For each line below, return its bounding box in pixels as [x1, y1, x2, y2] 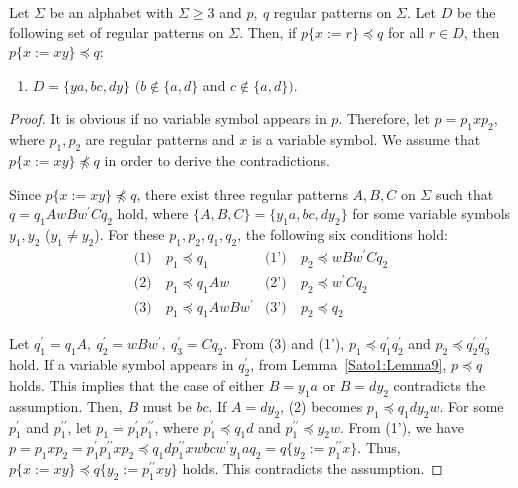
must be [142, 395, 192, 416]
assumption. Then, [9, 395, 123, 416]
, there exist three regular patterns [136, 183, 348, 204]
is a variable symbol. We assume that [252, 129, 481, 150]
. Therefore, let [338, 108, 430, 129]
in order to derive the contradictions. [104, 149, 330, 170]
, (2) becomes [280, 395, 363, 416]
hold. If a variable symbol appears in [9, 354, 234, 375]
